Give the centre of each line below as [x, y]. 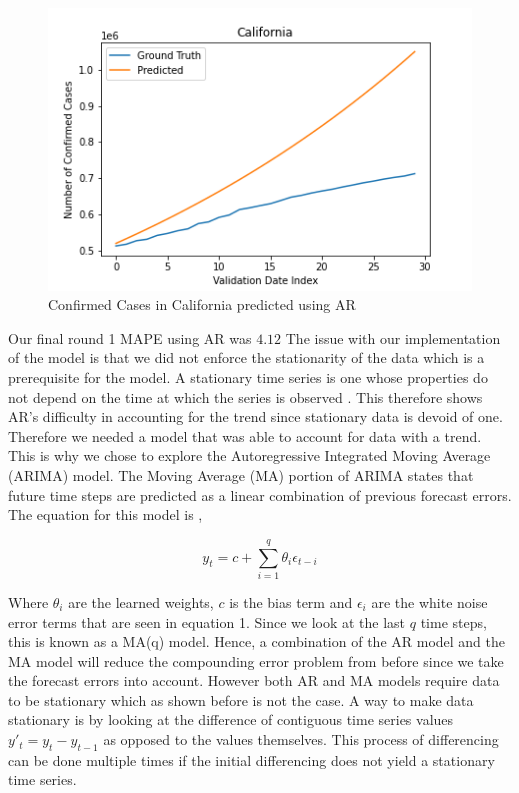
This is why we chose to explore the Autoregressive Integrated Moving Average [249, 455]
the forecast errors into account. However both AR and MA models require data [254, 680]
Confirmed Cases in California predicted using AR [202, 304]
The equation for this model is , [105, 514]
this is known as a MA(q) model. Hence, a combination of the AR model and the [257, 641]
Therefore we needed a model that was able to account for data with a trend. [245, 435]
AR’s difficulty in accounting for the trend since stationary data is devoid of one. [255, 416]
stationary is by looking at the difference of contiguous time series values [231, 719]
